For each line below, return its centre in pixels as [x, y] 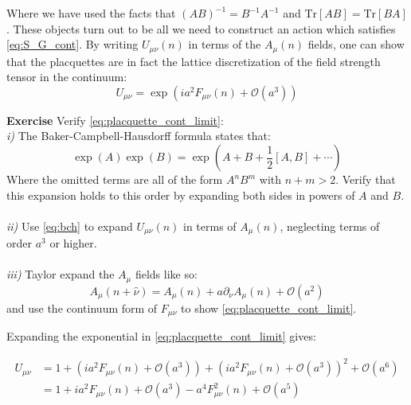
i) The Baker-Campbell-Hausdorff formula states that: [139, 136]
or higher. [73, 243]
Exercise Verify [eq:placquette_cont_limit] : [115, 120]
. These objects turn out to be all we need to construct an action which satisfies [201, 28]
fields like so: [166, 274]
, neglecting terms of [330, 226]
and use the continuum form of [82, 308]
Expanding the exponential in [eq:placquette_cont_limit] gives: [161, 336]
